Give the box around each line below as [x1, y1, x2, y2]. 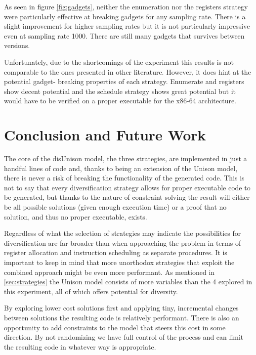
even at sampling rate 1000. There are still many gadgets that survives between [4, 30, 245, 41]
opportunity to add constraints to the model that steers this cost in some [4, 322, 226, 332]
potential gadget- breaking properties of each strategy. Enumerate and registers [4, 76, 244, 87]
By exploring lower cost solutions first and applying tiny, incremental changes [4, 303, 239, 313]
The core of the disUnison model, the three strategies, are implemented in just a [4, 153, 247, 164]
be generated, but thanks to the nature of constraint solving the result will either [4, 192, 250, 202]
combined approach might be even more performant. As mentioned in [4, 266, 215, 277]
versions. [4, 40, 30, 50]
